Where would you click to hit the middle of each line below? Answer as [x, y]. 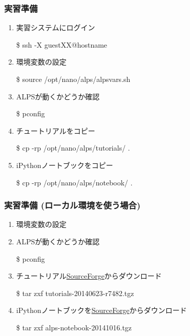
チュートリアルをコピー [56, 130]
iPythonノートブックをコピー [65, 165]
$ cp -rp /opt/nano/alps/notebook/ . [74, 182]
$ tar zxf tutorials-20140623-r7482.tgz [75, 293]
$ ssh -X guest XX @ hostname [62, 44]
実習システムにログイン [56, 27]
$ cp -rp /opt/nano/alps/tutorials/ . [73, 148]
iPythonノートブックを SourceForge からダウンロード [101, 310]
